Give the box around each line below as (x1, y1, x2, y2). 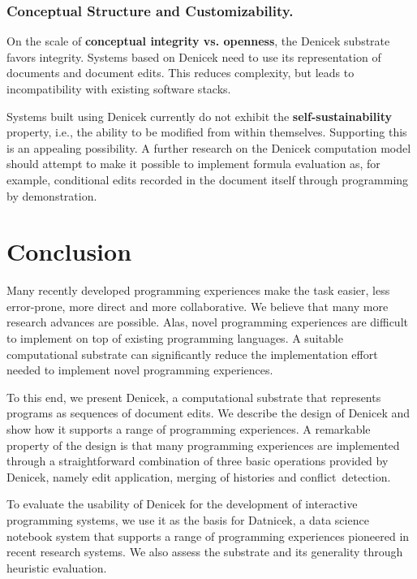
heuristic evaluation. (6, 559, 107, 576)
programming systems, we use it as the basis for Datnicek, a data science (6, 512, 369, 528)
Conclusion (6, 235, 132, 268)
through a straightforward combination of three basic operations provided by (6, 452, 389, 469)
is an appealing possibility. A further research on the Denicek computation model (6, 139, 411, 156)
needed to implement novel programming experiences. (6, 361, 273, 378)
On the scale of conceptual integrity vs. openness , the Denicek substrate (6, 32, 390, 50)
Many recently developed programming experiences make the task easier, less (6, 282, 390, 299)
